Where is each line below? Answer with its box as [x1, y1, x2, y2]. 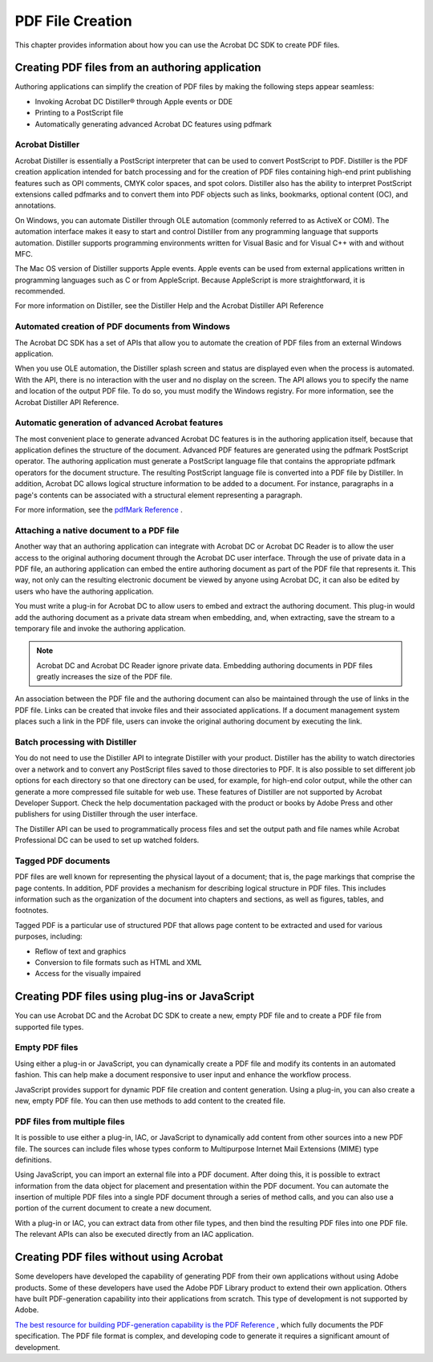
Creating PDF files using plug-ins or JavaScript [14, 990, 255, 1003]
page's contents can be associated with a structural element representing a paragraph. [14, 490, 303, 500]
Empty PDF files [14, 1042, 79, 1053]
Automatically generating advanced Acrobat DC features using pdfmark [34, 119, 272, 128]
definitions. [14, 1155, 52, 1165]
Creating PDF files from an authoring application [14, 61, 261, 75]
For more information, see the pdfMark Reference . [14, 505, 184, 515]
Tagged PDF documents [14, 855, 111, 866]
